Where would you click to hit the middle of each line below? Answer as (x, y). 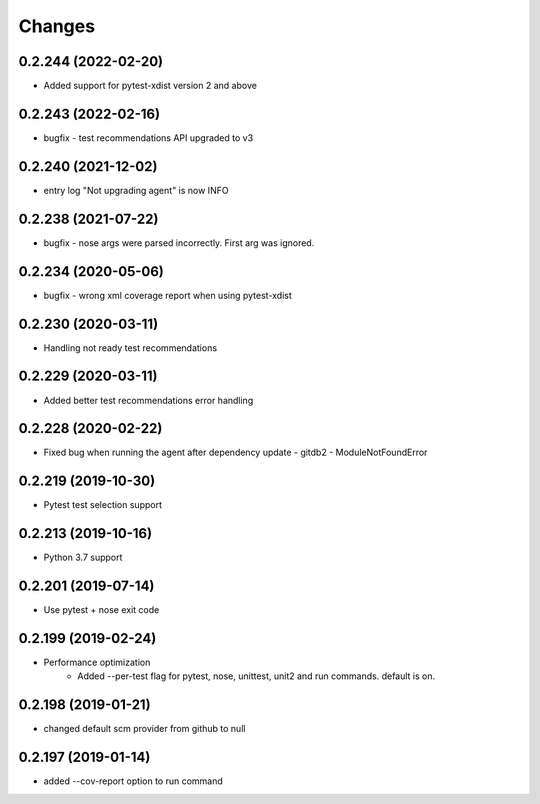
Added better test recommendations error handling (148, 400)
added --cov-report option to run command (133, 781)
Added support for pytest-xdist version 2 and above (150, 86)
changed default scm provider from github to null (144, 729)
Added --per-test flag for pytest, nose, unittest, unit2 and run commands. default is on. (256, 676)
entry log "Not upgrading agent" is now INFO (136, 190)
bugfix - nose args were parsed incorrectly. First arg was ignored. (179, 242)
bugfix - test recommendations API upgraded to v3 (148, 137)
